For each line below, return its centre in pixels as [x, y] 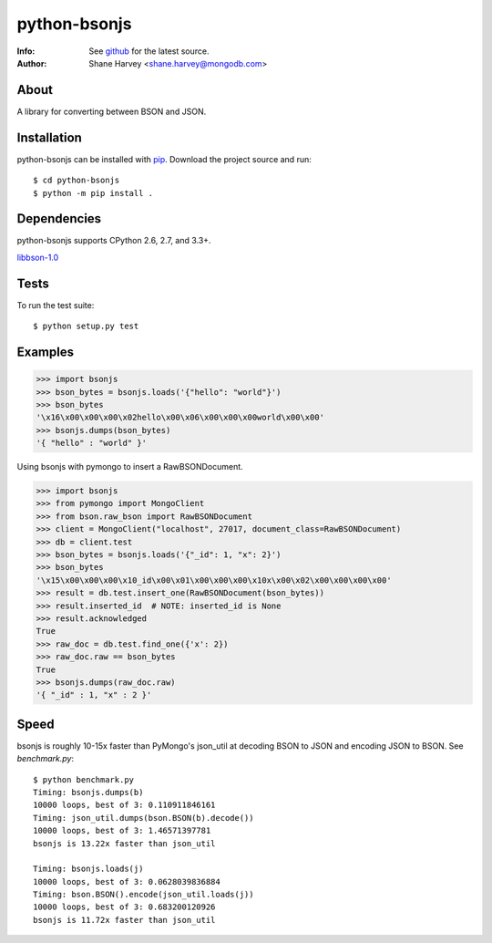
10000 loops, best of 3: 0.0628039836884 [127, 881]
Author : [32, 63]
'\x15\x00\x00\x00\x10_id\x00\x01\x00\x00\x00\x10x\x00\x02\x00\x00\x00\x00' [214, 580]
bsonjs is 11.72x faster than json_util [124, 920]
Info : [26, 51]
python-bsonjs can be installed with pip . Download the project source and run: [164, 159]
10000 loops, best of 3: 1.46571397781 [122, 831]
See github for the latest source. [149, 51]
